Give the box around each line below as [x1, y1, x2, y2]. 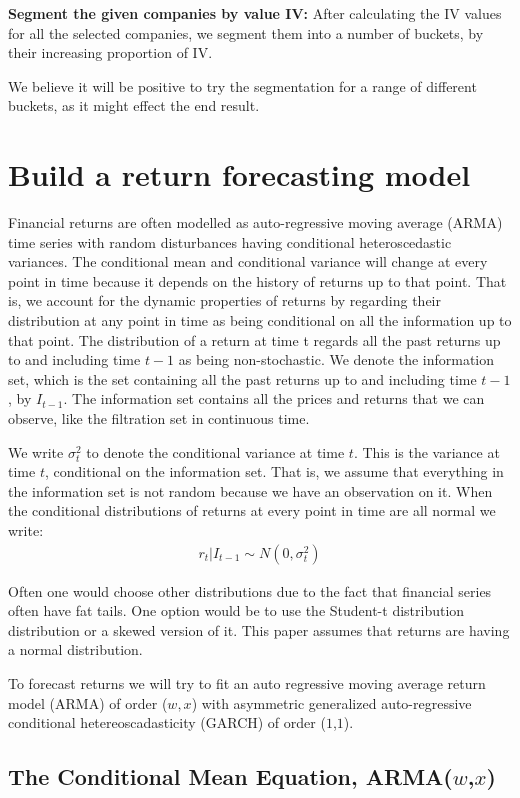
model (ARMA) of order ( [8, 692, 168, 713]
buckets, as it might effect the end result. [8, 95, 260, 116]
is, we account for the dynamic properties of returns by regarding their [8, 290, 442, 311]
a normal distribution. [8, 639, 143, 660]
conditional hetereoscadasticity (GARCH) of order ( [8, 712, 326, 733]
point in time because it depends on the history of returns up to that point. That [8, 270, 507, 291]
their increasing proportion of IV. [8, 42, 213, 63]
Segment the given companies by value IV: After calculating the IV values [8, 3, 502, 23]
